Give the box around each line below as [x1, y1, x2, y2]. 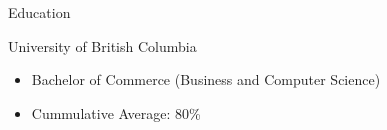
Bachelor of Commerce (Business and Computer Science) [31, 69, 381, 90]
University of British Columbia [8, 35, 197, 56]
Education [8, 2, 71, 22]
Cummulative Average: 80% [31, 102, 201, 123]
